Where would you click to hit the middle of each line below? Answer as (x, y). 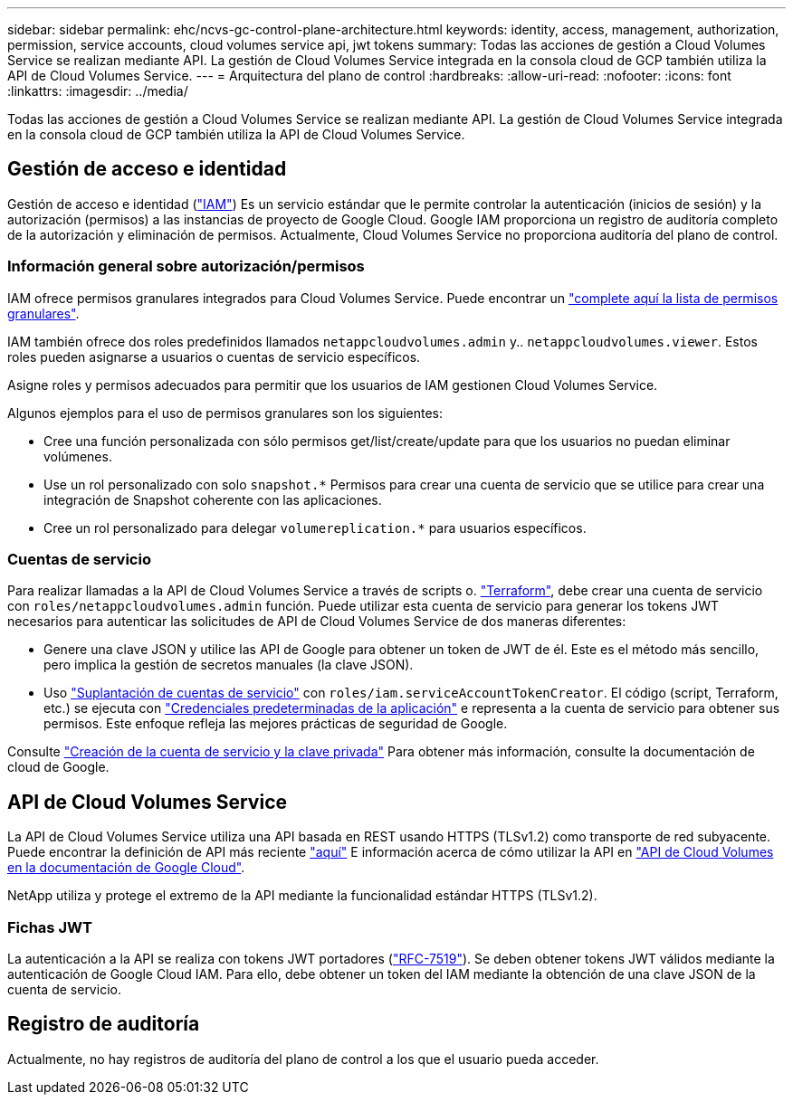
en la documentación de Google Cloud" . (126, 868)
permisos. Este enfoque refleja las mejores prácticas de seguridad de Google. (276, 724)
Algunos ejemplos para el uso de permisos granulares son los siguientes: (225, 413)
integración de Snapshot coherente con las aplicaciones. (213, 499)
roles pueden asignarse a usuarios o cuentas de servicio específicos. (214, 356)
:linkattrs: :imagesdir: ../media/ (98, 91)
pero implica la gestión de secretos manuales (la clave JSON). (229, 665)
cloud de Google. (58, 767)
